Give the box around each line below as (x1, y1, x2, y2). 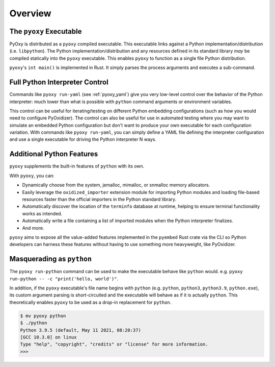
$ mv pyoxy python (20, 313, 66, 319)
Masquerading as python (9, 255, 92, 263)
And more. (22, 225, 44, 231)
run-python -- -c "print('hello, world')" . (9, 276, 119, 282)
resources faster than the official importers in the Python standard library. (22, 196, 177, 202)
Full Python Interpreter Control (9, 78, 109, 87)
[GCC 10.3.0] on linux (20, 334, 77, 340)
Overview (9, 8, 51, 19)
